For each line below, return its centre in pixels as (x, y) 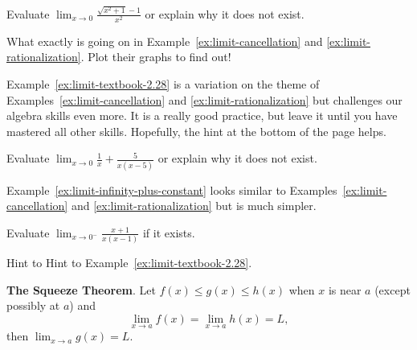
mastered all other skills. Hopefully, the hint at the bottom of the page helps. (196, 131)
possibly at (33, 305)
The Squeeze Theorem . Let (81, 289)
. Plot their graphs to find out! (156, 57)
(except (392, 289)
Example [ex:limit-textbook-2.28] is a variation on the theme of (163, 84)
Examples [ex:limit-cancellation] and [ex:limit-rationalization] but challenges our (204, 99)
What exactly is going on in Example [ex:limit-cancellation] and (165, 41)
